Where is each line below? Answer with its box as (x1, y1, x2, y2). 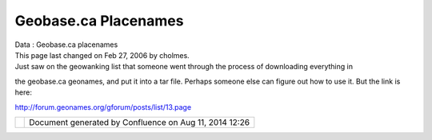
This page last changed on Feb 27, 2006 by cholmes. (14, 50, 190, 60)
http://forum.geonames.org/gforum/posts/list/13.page (14, 102, 192, 111)
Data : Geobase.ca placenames (14, 40, 118, 49)
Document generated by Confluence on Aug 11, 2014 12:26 (29, 116, 250, 127)
